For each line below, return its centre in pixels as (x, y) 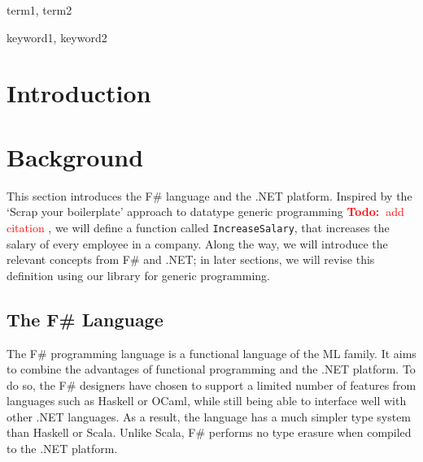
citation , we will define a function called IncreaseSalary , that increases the (198, 227)
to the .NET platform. (62, 449)
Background (75, 156)
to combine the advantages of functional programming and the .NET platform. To (211, 369)
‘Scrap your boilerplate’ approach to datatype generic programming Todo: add (205, 212)
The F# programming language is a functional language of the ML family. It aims (211, 353)
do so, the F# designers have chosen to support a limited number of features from (211, 384)
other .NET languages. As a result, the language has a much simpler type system (209, 416)
